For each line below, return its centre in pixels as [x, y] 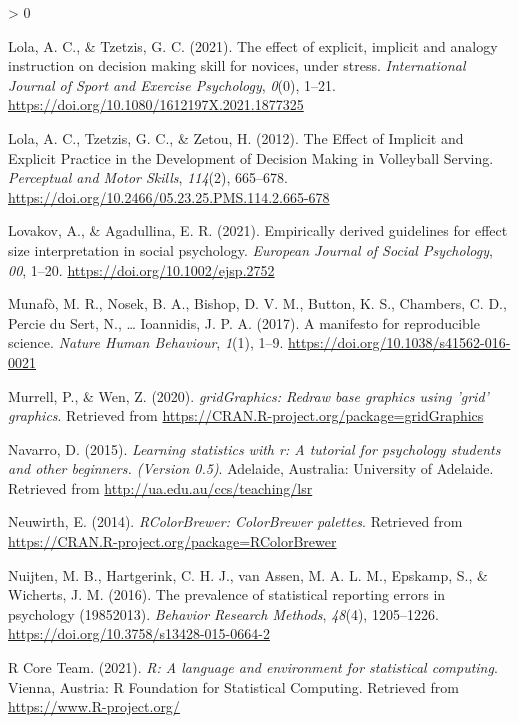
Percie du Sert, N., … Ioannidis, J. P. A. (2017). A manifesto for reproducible [244, 322]
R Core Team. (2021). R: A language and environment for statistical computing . [253, 667]
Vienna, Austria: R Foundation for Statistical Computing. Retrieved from [233, 686]
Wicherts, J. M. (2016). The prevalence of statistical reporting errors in [227, 594]
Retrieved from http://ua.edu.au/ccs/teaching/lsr [160, 487]
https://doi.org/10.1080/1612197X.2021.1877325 [156, 104]
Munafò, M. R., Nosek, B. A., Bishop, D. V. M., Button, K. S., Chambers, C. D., [257, 303]
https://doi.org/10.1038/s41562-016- [399, 342]
